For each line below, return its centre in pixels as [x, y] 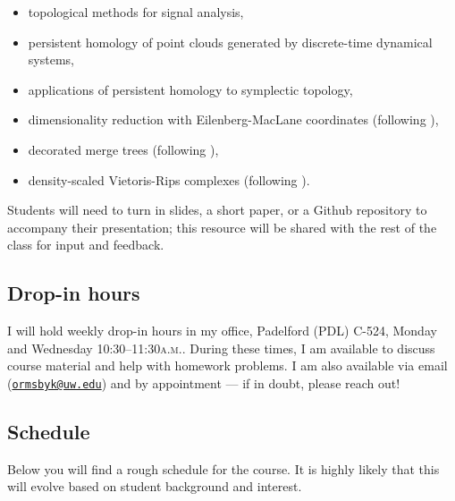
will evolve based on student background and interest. [155, 486]
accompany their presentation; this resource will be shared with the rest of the [222, 227]
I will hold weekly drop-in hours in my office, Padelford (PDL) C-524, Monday [222, 331]
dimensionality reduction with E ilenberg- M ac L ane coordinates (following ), [233, 119]
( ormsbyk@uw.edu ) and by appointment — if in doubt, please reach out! [204, 382]
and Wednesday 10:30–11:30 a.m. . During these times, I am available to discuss [221, 348]
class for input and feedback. [86, 245]
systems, [51, 59]
